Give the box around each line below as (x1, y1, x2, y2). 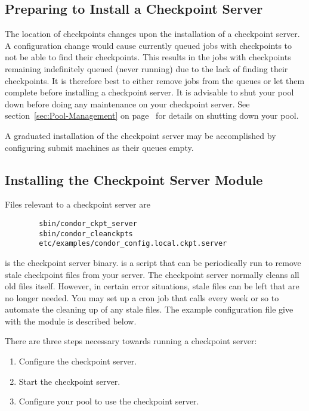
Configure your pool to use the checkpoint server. (18, 395, 199, 407)
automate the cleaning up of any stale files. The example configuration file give (5, 303, 293, 316)
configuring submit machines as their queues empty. (5, 141, 194, 153)
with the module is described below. (5, 314, 137, 327)
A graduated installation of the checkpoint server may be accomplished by (5, 129, 276, 141)
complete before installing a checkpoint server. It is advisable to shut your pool (5, 86, 294, 98)
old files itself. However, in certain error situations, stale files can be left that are (5, 280, 299, 292)
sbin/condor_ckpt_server (39, 219, 137, 228)
